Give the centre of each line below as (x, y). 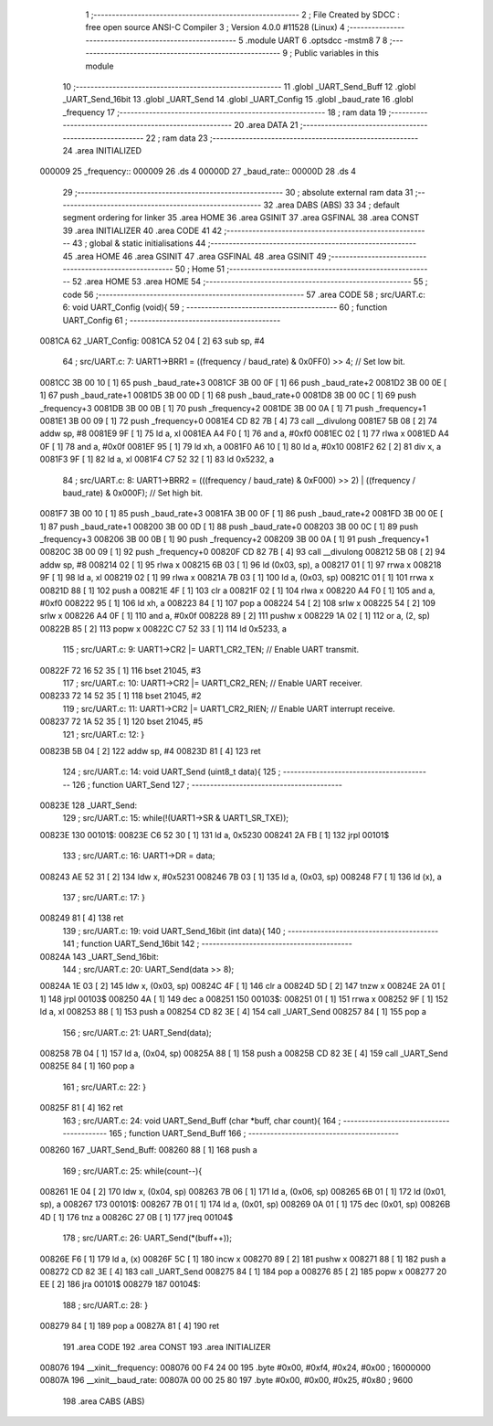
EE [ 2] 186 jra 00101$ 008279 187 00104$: (120, 1284)
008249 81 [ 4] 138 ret (82, 918)
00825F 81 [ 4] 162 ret (81, 1108)
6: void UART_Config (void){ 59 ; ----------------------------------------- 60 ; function (225, 307)
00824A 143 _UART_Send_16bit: (99, 956)
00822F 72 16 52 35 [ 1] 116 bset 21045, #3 (120, 670)
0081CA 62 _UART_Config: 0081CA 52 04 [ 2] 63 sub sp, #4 (152, 341)
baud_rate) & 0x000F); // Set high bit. (133, 493)
